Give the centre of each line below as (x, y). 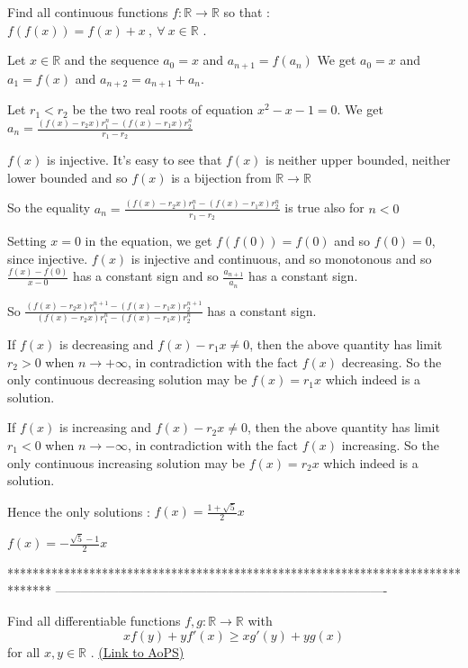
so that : (247, 12)
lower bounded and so (67, 177)
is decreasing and (107, 344)
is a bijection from (221, 177)
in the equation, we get (148, 240)
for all (24, 651)
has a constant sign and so (146, 276)
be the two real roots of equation (163, 109)
